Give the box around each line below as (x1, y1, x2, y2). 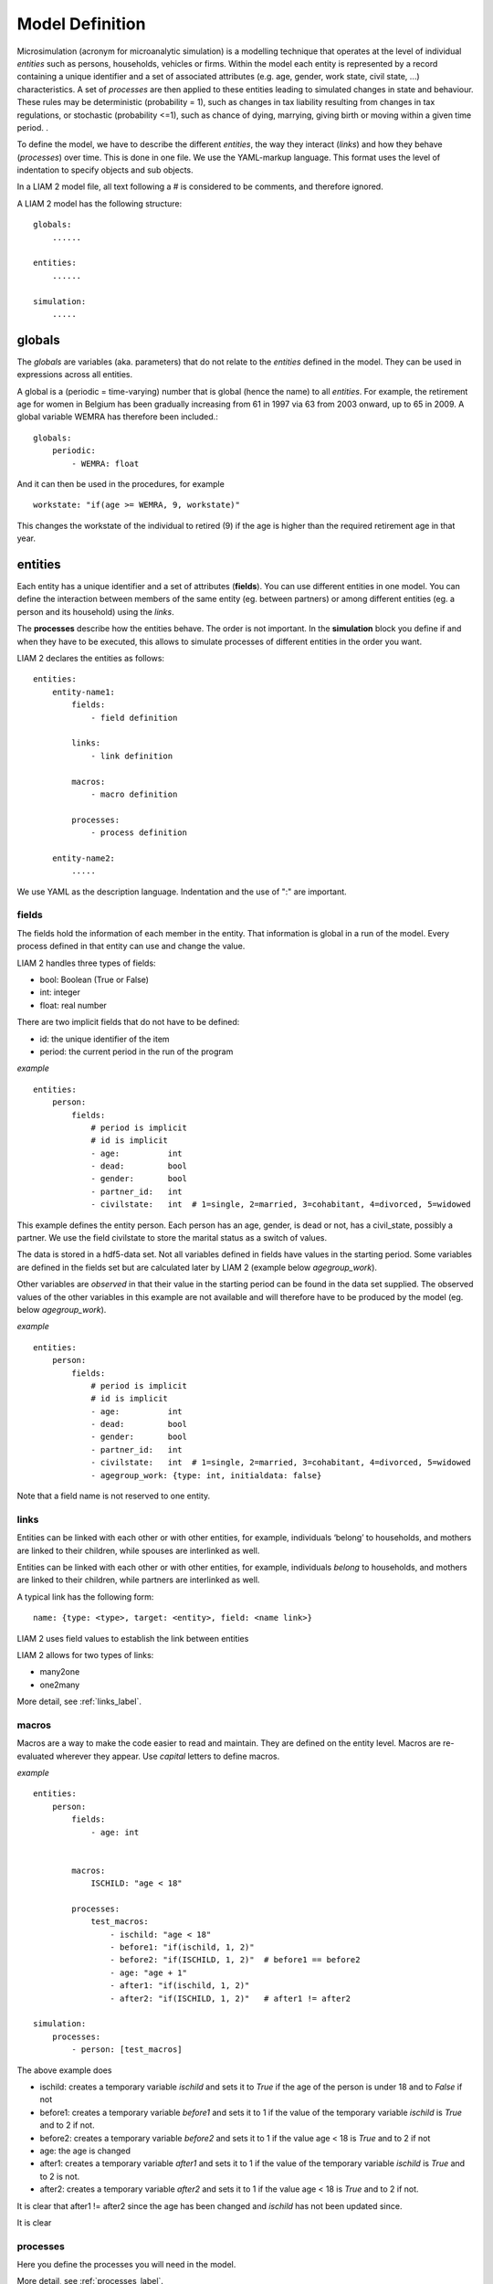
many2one (39, 1666, 80, 1677)
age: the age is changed (39, 2145, 131, 2156)
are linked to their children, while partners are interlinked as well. (16, 1574, 260, 1585)
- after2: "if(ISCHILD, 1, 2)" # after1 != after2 (110, 1993, 351, 2004)
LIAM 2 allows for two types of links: (16, 1649, 154, 1660)
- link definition (90, 750, 173, 761)
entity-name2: (51, 852, 116, 863)
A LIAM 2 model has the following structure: (16, 197, 183, 209)
